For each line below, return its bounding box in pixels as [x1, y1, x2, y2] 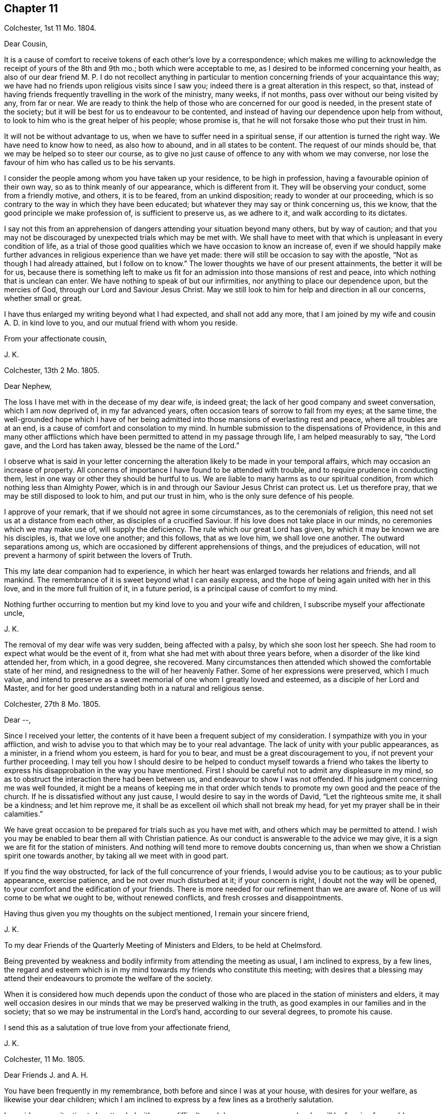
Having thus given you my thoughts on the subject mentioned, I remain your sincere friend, [4, 909, 310, 918]
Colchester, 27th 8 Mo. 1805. [4, 700, 101, 709]
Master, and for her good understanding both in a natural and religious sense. [4, 684, 264, 693]
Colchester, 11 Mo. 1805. [4, 1055, 85, 1064]
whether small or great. [4, 294, 82, 303]
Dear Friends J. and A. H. [4, 1071, 88, 1080]
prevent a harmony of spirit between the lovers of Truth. [4, 551, 192, 560]
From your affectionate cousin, [4, 334, 107, 343]
